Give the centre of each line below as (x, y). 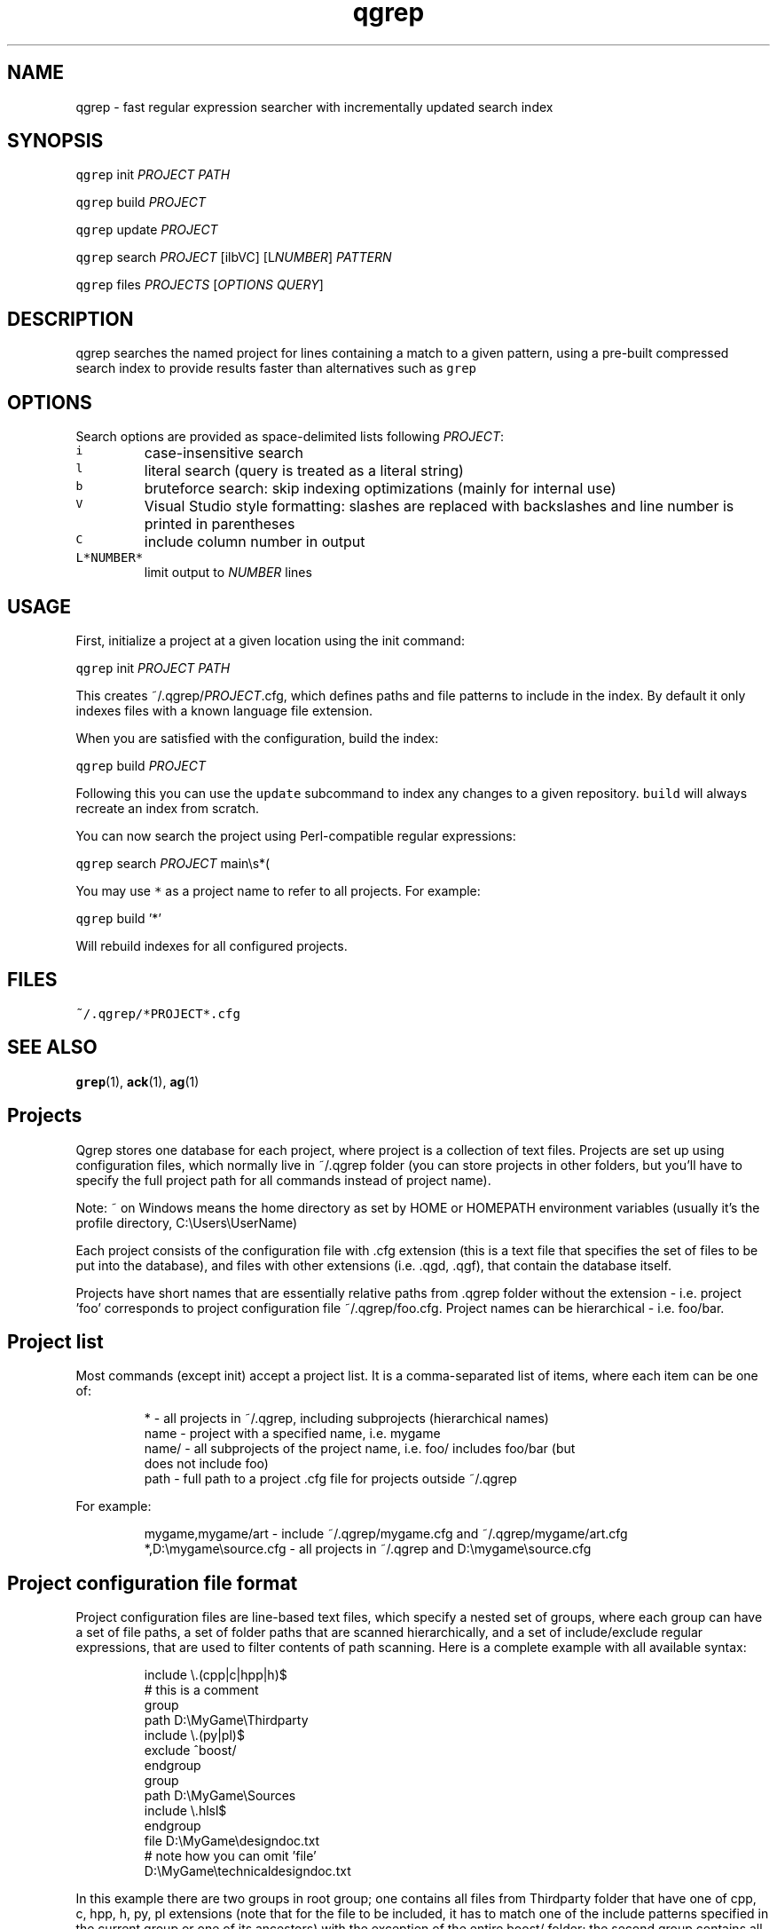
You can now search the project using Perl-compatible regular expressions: (296, 835)
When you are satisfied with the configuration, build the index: (257, 738)
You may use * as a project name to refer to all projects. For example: (278, 890)
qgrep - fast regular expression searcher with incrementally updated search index (314, 107)
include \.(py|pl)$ (194, 1735)
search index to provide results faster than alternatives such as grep (276, 368)
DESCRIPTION (71, 319)
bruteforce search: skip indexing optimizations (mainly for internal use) (380, 489)
